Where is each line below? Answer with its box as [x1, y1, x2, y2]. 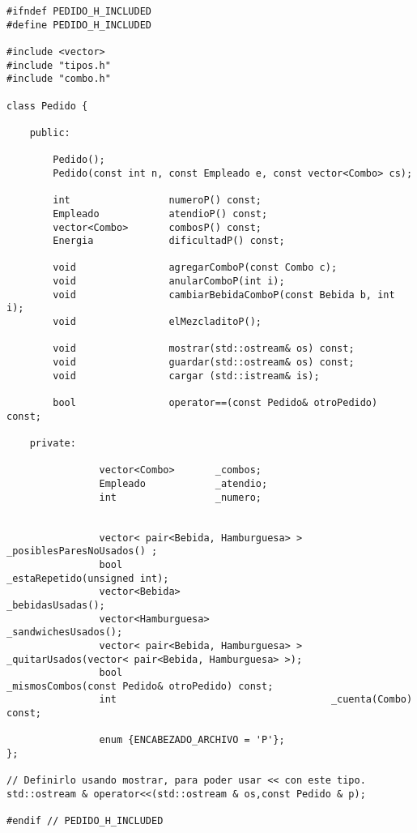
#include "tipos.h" [6, 59, 111, 71]
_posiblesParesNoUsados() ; [6, 545, 158, 557]
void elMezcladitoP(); [53, 316, 262, 328]
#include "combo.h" [6, 73, 111, 85]
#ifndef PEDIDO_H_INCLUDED [6, 6, 151, 17]
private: [29, 438, 76, 449]
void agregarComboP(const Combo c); [53, 262, 338, 274]
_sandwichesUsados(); [6, 626, 123, 639]
